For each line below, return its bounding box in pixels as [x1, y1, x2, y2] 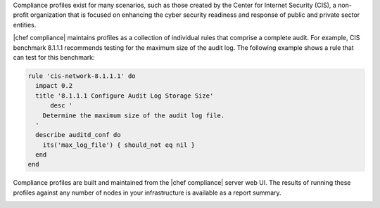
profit [13, 11, 30, 19]
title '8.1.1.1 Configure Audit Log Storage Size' [35, 91, 214, 100]
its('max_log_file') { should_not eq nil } [42, 141, 195, 149]
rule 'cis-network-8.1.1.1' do [27, 72, 137, 80]
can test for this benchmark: [13, 53, 95, 61]
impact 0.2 [35, 82, 73, 90]
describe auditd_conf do [35, 131, 121, 139]
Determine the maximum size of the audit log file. [42, 111, 225, 119]
